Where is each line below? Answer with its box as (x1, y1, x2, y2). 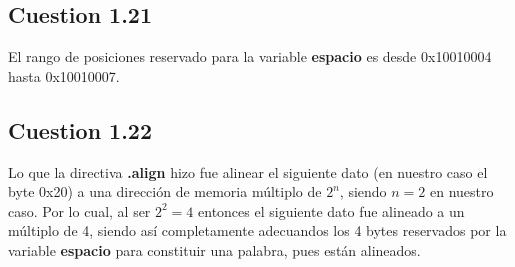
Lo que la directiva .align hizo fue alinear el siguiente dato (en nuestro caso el (8, 161, 488, 182)
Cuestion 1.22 (8, 114, 153, 145)
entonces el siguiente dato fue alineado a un (198, 200, 465, 221)
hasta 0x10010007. (8, 65, 120, 86)
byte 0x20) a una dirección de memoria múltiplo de (8, 181, 322, 202)
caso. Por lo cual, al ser (8, 200, 151, 221)
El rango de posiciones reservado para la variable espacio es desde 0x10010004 (8, 46, 492, 67)
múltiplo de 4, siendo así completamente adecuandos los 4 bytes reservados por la (8, 220, 507, 241)
